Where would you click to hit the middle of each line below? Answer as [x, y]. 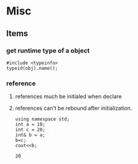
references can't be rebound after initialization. [74, 108]
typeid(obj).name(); [32, 68]
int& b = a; [30, 135]
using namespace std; [42, 119]
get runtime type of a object [48, 51]
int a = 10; [30, 125]
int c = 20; [30, 130]
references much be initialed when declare [68, 96]
